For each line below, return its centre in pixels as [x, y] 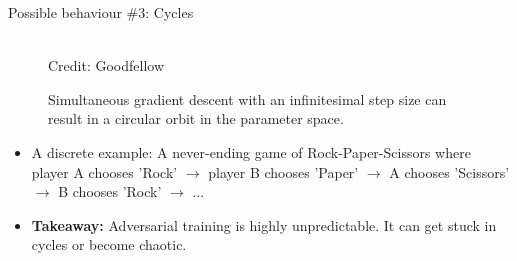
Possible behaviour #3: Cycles [101, 12]
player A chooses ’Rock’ [104, 171]
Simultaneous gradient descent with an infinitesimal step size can [247, 98]
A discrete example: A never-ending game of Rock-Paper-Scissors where [251, 151]
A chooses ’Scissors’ [449, 171]
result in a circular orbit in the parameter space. [196, 118]
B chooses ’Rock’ [110, 191]
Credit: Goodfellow [106, 65]
